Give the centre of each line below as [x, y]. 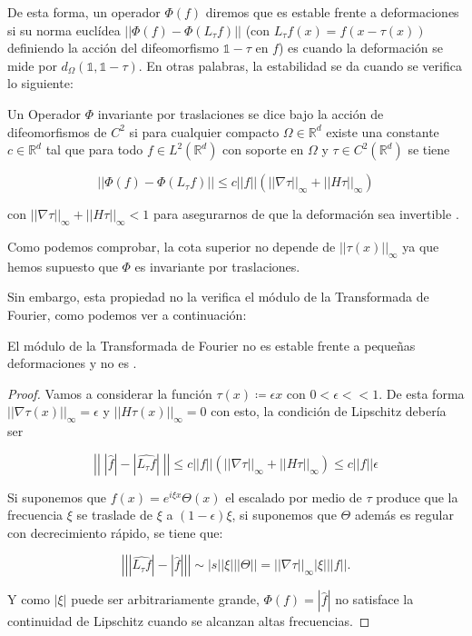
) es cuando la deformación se [360, 48]
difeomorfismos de [57, 131]
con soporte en [263, 149]
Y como [29, 599]
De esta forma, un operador [84, 12]
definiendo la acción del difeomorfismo [113, 48]
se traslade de [114, 515]
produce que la [417, 497]
